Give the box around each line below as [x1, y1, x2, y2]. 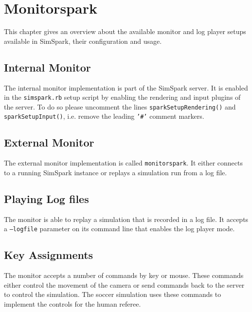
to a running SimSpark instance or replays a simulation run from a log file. [4, 167, 227, 177]
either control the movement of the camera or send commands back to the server [4, 279, 245, 290]
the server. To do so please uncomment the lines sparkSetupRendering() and [4, 101, 236, 111]
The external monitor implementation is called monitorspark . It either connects [4, 158, 243, 168]
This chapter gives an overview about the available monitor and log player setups [4, 26, 246, 37]
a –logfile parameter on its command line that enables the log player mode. [4, 223, 235, 234]
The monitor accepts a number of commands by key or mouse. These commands [4, 270, 244, 280]
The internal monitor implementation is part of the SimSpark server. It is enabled [4, 82, 248, 92]
